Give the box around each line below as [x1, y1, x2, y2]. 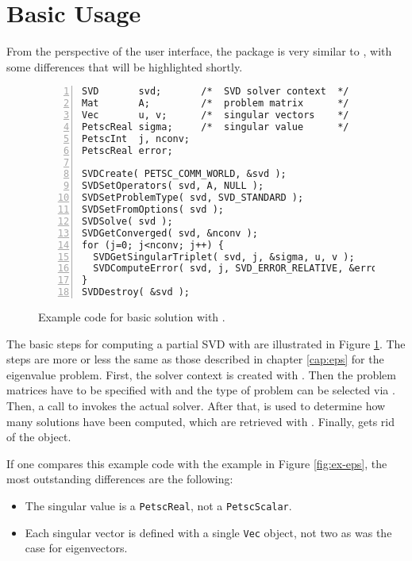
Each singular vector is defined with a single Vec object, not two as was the [25, 524, 392, 540]
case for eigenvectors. [25, 540, 128, 556]
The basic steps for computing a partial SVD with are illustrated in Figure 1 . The [6, 335, 406, 352]
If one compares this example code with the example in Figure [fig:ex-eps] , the [6, 455, 387, 471]
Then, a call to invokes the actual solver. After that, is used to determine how [6, 398, 386, 414]
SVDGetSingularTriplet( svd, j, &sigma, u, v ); [93, 251, 355, 263]
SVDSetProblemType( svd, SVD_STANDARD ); [82, 192, 304, 204]
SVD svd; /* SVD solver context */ [82, 86, 349, 98]
